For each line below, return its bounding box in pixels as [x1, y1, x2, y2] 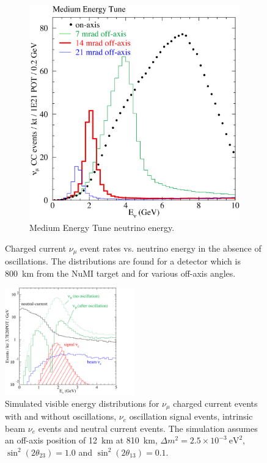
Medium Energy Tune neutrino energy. [29, 221, 175, 234]
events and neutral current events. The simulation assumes [38, 421, 258, 434]
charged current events [173, 396, 258, 409]
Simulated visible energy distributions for [5, 396, 159, 409]
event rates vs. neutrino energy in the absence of [80, 241, 262, 254]
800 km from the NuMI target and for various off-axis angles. [5, 266, 236, 279]
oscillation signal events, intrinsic [129, 410, 253, 423]
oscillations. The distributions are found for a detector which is [5, 255, 241, 268]
